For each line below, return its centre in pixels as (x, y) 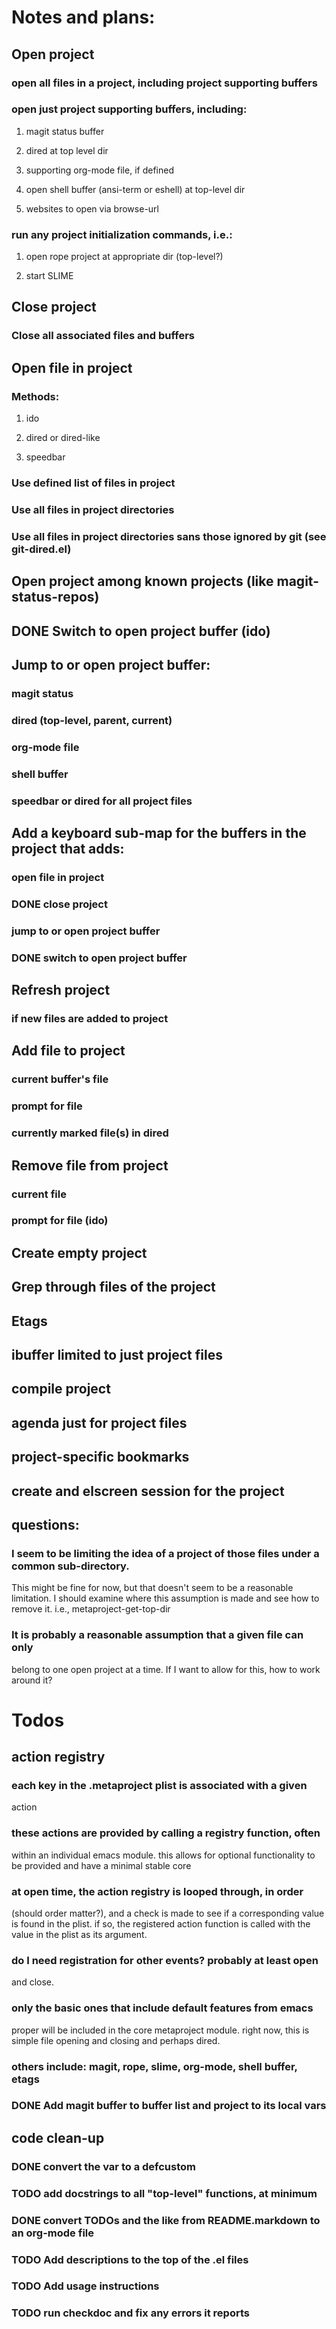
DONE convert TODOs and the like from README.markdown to (166, 2220)
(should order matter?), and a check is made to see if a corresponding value (168, 1913)
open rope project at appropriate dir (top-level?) (124, 257)
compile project (61, 1389)
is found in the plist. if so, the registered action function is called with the (161, 1924)
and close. (33, 1982)
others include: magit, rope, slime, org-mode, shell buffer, (154, 2066)
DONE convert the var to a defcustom (103, 2166)
